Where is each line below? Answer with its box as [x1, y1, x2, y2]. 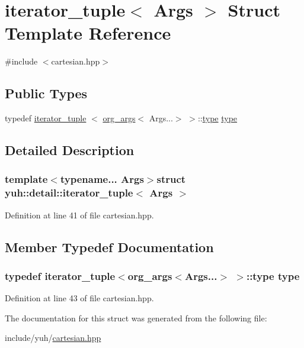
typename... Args [60, 172, 144, 186]
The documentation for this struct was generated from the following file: [5, 311, 267, 324]
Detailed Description [5, 141, 135, 159]
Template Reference [5, 21, 171, 45]
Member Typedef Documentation [5, 237, 214, 256]
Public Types [5, 84, 88, 102]
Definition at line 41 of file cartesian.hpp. [5, 208, 154, 221]
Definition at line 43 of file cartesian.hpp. [5, 292, 154, 304]
